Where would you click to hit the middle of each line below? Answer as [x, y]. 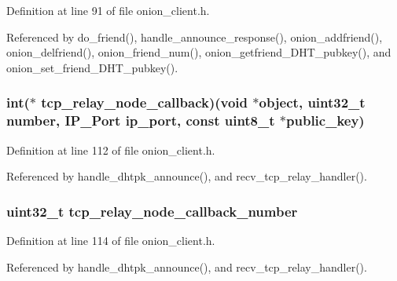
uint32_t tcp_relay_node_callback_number [152, 211]
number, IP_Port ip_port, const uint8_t [141, 120]
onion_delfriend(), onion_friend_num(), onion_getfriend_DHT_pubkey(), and [199, 52]
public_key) [325, 120]
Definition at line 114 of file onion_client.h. [111, 240]
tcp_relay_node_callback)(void [145, 102]
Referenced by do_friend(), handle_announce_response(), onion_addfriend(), [195, 36]
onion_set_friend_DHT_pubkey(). [92, 67]
